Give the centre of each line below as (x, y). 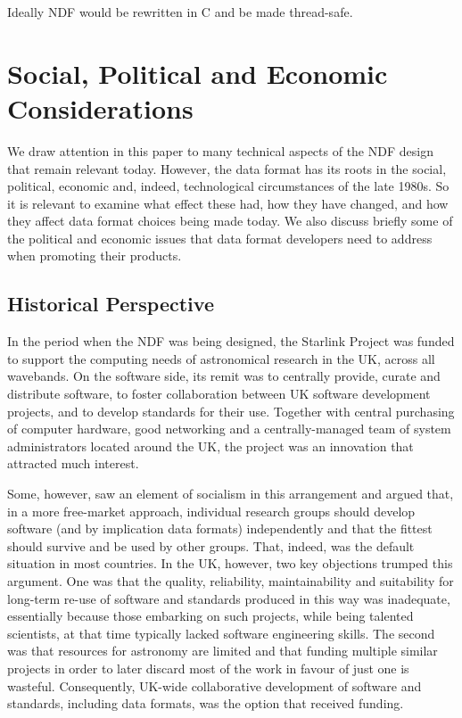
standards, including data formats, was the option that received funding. (206, 703)
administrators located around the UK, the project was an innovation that (210, 446)
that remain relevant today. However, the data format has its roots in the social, (227, 168)
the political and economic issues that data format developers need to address (220, 238)
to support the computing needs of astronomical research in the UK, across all (221, 358)
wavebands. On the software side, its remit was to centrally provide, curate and (224, 376)
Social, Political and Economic (198, 73)
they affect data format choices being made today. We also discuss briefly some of (230, 221)
